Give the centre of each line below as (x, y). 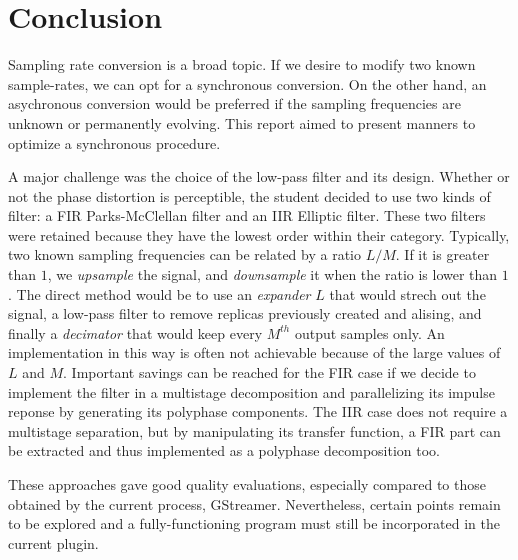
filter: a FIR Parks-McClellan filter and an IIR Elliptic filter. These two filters (247, 215)
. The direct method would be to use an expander (159, 293)
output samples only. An (369, 332)
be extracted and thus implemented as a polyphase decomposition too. (224, 450)
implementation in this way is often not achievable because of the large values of (254, 352)
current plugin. (53, 542)
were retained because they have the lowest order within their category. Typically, (259, 234)
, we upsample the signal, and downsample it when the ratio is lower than (272, 274)
